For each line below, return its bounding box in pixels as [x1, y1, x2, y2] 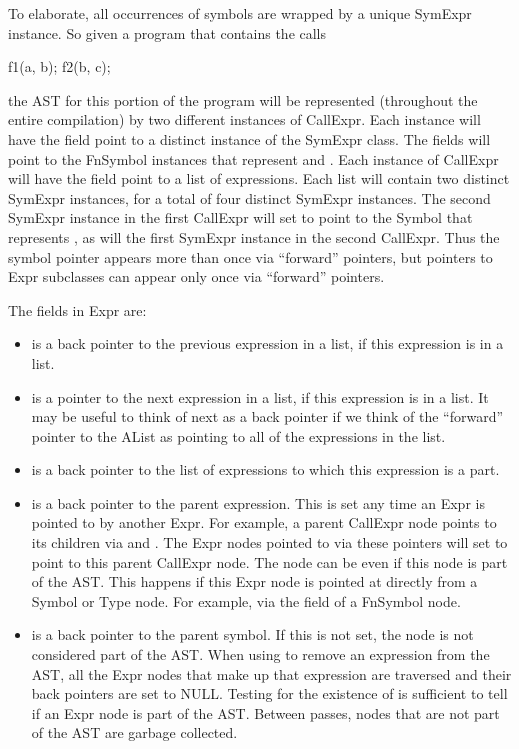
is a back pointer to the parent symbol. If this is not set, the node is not [31, 624, 474, 645]
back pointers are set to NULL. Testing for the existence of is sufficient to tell [31, 683, 508, 704]
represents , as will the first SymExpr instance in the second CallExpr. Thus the [8, 226, 500, 247]
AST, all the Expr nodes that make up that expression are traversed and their [31, 663, 512, 684]
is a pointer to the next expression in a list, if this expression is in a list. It [31, 386, 489, 407]
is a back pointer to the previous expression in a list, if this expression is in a [31, 333, 504, 354]
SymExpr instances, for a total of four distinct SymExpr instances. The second [8, 187, 491, 208]
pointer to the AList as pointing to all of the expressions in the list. [31, 425, 446, 446]
